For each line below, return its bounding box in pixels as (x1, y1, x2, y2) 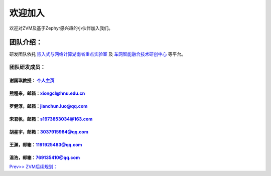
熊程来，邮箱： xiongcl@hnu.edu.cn (9, 90, 85, 96)
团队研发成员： (9, 64, 46, 71)
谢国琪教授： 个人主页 (9, 78, 55, 84)
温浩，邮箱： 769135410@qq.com (9, 154, 80, 160)
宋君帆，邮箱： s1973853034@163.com (9, 116, 93, 122)
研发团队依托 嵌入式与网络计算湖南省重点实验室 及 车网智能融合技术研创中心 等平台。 (9, 51, 186, 57)
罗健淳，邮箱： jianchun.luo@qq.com (9, 103, 88, 109)
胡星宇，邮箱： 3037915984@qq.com (9, 129, 89, 135)
